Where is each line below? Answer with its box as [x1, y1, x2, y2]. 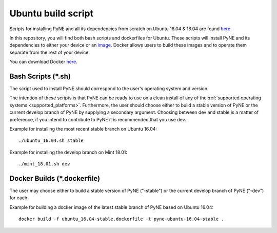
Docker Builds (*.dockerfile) [9, 174, 101, 183]
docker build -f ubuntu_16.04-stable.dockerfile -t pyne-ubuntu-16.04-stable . [18, 216, 224, 222]
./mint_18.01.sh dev [18, 161, 70, 167]
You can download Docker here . [9, 59, 77, 65]
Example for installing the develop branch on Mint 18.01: [9, 149, 128, 155]
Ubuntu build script [9, 8, 94, 19]
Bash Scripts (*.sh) [9, 72, 71, 80]
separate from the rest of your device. [9, 49, 90, 55]
